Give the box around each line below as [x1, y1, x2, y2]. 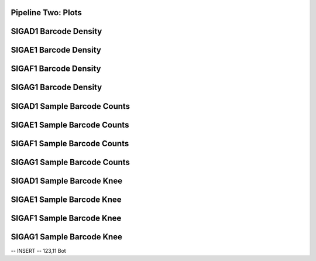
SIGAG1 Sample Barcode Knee [11, 232, 123, 242]
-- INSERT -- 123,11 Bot [11, 247, 67, 254]
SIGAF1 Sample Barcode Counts [11, 138, 129, 149]
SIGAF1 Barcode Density [11, 64, 101, 74]
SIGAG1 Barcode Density [11, 83, 102, 92]
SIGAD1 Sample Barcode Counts [11, 101, 130, 111]
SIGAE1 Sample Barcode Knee [11, 194, 122, 204]
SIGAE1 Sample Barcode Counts [11, 120, 129, 130]
